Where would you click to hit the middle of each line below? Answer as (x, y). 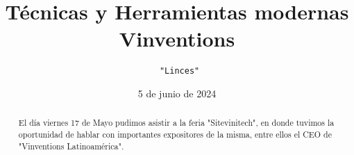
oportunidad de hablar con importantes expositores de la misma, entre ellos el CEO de (175, 134)
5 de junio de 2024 (177, 93)
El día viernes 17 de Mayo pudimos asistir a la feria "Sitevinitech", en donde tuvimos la (176, 123)
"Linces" (179, 71)
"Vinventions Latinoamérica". (71, 146)
